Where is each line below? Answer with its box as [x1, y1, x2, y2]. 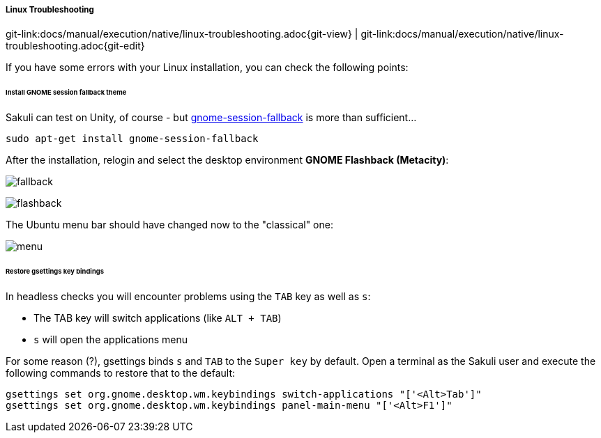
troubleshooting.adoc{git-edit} [6, 40, 145, 52]
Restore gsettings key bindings [6, 267, 104, 275]
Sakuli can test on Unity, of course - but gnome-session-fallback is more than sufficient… [6, 111, 417, 124]
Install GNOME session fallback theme [6, 88, 127, 97]
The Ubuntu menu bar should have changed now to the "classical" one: [6, 219, 333, 231]
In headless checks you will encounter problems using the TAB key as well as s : [6, 290, 371, 302]
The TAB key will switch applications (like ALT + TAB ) [33, 311, 282, 324]
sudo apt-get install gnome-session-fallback [6, 133, 259, 145]
